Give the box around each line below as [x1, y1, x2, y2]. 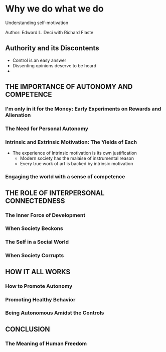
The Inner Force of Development [5, 211, 86, 218]
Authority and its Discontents [5, 44, 99, 53]
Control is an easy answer [12, 57, 67, 63]
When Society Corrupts [5, 252, 64, 259]
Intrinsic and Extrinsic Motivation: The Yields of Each [5, 139, 137, 146]
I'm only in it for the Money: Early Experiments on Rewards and [5, 105, 161, 112]
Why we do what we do [5, 3, 104, 15]
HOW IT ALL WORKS [5, 267, 71, 276]
